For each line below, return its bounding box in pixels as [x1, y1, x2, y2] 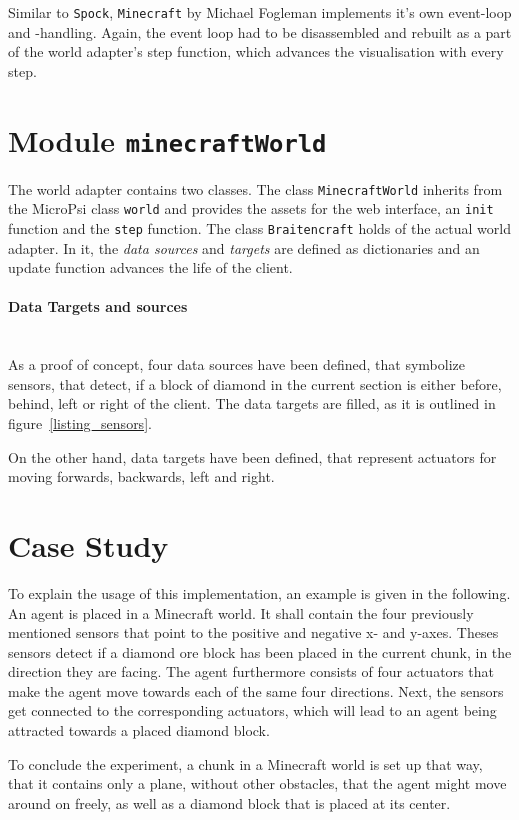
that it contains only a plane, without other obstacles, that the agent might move [8, 773, 507, 794]
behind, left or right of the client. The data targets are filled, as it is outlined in [8, 393, 496, 414]
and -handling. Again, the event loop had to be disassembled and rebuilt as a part [8, 21, 512, 42]
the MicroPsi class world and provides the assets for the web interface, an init [8, 198, 494, 219]
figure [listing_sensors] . [8, 413, 152, 434]
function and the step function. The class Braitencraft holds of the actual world [8, 218, 511, 238]
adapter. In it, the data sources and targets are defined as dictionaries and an [8, 237, 480, 258]
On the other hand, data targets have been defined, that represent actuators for [8, 446, 497, 467]
